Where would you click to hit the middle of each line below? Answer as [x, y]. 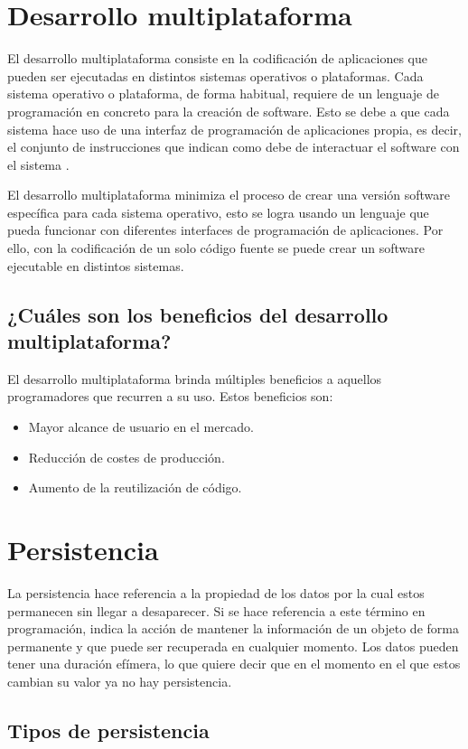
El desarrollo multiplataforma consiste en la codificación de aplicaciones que [217, 58]
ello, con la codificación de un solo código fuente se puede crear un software [216, 248]
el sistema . [38, 164]
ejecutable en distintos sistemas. [96, 265]
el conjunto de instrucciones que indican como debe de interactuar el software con [234, 147]
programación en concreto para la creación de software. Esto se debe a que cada [229, 111]
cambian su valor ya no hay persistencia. [120, 681]
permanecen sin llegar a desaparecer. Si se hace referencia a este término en [216, 610]
